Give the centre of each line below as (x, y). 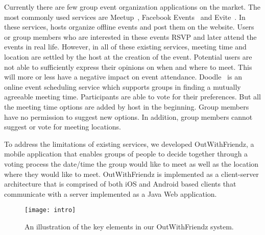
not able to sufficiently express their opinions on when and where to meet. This (128, 67)
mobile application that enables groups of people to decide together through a (126, 154)
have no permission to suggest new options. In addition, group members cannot (128, 116)
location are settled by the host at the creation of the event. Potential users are (128, 56)
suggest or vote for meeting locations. (63, 127)
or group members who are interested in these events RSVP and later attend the (130, 36)
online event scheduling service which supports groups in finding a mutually (123, 86)
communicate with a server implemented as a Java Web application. (111, 193)
